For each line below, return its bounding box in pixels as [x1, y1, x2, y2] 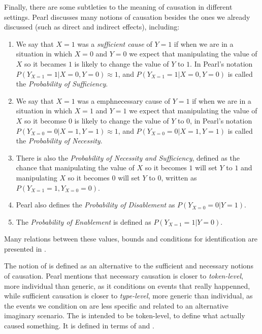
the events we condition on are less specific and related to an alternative [4, 300, 228, 311]
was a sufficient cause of [77, 38, 152, 49]
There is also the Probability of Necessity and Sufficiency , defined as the [16, 152, 240, 163]
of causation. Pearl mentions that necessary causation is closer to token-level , [4, 270, 243, 281]
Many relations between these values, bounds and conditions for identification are [4, 233, 258, 244]
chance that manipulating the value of [16, 162, 135, 173]
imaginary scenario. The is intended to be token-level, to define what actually [4, 310, 245, 321]
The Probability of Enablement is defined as [16, 216, 151, 227]
